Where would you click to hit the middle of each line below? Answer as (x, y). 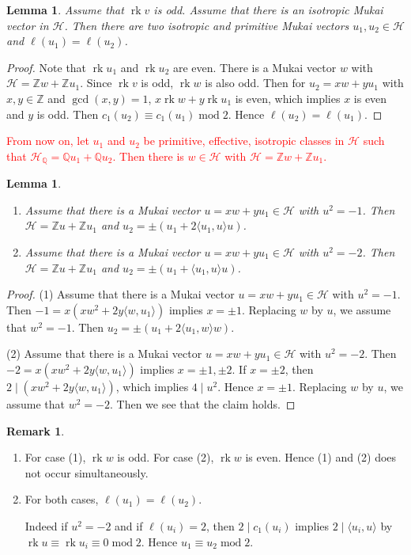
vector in (28, 25)
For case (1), (55, 457)
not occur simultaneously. (87, 472)
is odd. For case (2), (166, 457)
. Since (96, 83)
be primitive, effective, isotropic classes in (244, 141)
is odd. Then (68, 114)
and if (129, 525)
